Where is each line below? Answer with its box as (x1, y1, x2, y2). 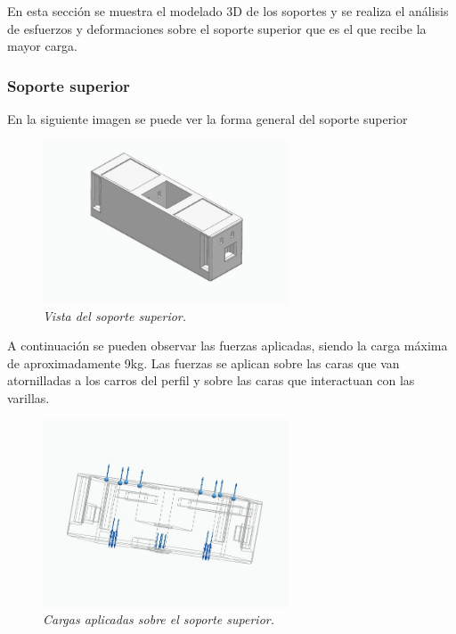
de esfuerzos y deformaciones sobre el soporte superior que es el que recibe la (7, 19, 427, 37)
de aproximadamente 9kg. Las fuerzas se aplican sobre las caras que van (7, 353, 400, 372)
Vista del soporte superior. (43, 306, 187, 325)
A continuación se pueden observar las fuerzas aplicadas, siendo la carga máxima (7, 336, 448, 355)
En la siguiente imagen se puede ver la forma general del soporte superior (7, 110, 408, 128)
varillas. (7, 389, 50, 408)
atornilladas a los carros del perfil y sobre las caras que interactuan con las (7, 371, 415, 390)
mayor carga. (7, 37, 78, 55)
